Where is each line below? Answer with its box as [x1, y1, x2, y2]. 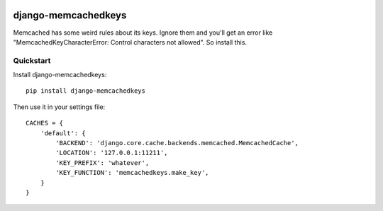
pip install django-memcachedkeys [26, 87, 145, 95]
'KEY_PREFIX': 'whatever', [55, 159, 150, 166]
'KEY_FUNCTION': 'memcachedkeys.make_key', [55, 169, 209, 177]
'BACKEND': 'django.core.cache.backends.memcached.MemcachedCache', [55, 139, 299, 147]
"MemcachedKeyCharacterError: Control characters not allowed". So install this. [13, 38, 248, 46]
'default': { [40, 129, 86, 137]
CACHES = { [26, 119, 64, 127]
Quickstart [13, 55, 51, 65]
